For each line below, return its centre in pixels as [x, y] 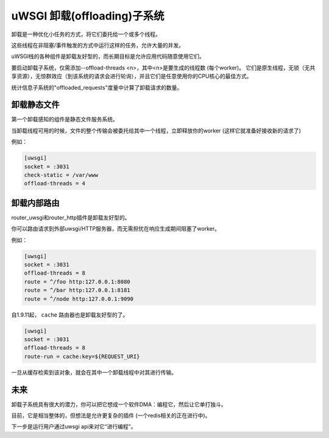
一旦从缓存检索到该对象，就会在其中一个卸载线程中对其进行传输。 [94, 372]
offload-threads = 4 [55, 184]
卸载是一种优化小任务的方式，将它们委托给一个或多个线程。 [86, 34]
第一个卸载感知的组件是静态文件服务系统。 [65, 120]
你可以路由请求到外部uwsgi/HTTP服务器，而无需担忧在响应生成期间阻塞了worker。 [116, 229]
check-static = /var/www [61, 175]
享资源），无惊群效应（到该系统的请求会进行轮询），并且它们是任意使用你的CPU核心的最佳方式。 [132, 76]
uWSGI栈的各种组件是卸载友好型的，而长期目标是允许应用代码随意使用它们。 [108, 56]
